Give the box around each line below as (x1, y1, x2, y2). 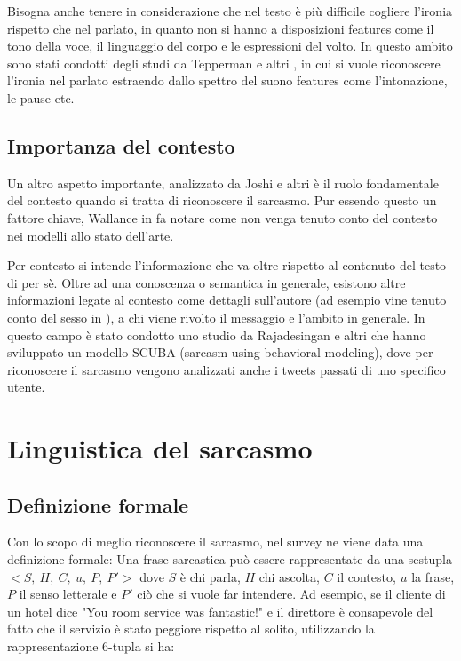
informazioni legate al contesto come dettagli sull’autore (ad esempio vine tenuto (7, 291, 447, 309)
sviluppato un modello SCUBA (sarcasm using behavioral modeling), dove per (7, 343, 433, 362)
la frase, (411, 567, 455, 585)
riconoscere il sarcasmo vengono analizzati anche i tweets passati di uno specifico (7, 360, 446, 378)
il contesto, (337, 567, 396, 585)
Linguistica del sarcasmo (7, 430, 313, 466)
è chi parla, (179, 567, 241, 585)
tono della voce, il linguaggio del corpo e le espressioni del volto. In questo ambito (7, 36, 453, 55)
